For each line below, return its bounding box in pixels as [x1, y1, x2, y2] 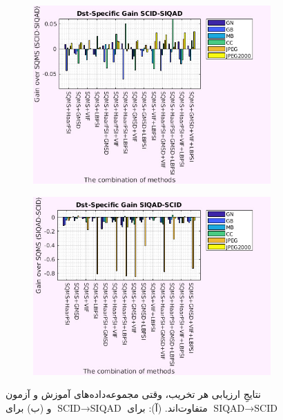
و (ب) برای [6, 400, 52, 414]
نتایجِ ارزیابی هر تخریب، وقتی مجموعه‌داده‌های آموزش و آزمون [6, 387, 261, 401]
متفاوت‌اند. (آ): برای [127, 400, 208, 414]
